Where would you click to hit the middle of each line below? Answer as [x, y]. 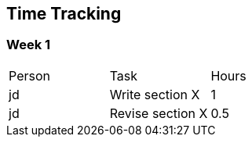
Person [29, 75]
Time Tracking [64, 14]
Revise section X [159, 113]
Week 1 [29, 45]
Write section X [155, 94]
